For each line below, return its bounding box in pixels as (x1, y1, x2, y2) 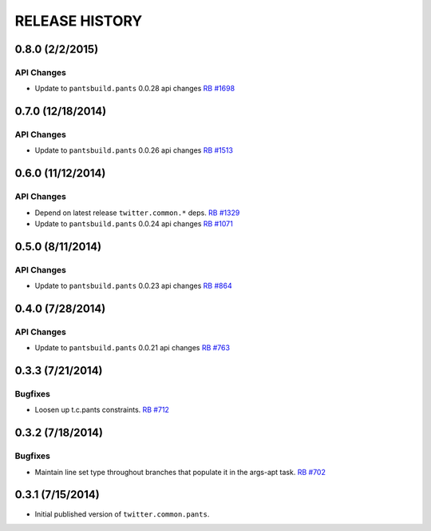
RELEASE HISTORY (14, 12, 143, 30)
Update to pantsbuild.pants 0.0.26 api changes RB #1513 (34, 146, 233, 155)
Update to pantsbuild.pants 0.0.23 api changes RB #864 (34, 281, 232, 291)
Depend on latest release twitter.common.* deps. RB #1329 (34, 208, 240, 218)
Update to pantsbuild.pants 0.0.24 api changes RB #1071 (34, 219, 233, 229)
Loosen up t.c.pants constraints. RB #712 (34, 405, 169, 415)
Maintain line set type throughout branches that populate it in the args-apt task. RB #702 (34, 467, 326, 477)
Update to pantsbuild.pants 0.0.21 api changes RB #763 (34, 343, 231, 353)
